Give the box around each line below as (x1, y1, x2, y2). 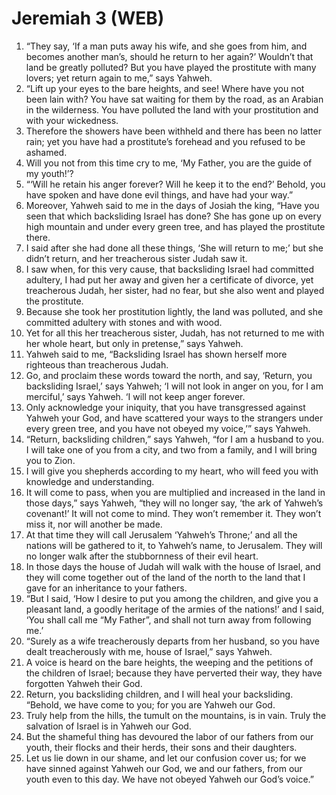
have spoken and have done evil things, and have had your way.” (25, 188, 294, 201)
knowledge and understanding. (25, 475, 155, 487)
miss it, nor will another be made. (25, 518, 163, 530)
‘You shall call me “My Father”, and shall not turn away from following (25, 613, 312, 626)
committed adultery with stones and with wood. (25, 316, 223, 328)
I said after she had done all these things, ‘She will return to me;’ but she (25, 242, 324, 254)
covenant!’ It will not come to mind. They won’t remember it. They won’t (25, 507, 322, 519)
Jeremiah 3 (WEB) (11, 7, 165, 30)
